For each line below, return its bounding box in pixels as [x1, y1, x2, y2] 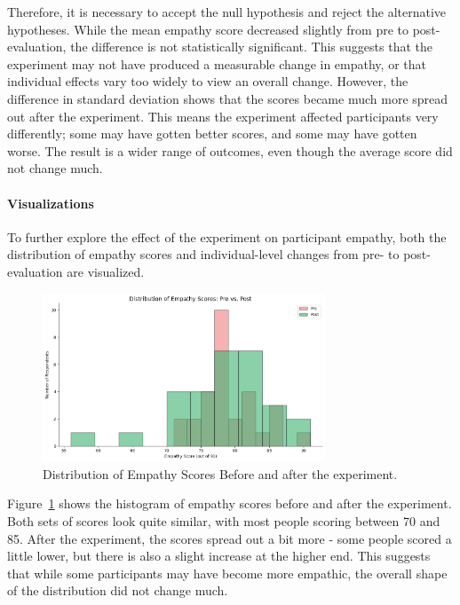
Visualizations [7, 193, 94, 212]
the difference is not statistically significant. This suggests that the [70, 37, 432, 56]
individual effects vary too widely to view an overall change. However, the [7, 72, 408, 90]
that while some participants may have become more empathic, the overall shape [7, 563, 448, 582]
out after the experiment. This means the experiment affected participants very [7, 106, 439, 125]
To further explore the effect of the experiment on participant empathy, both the [7, 227, 447, 246]
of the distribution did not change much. [7, 581, 228, 600]
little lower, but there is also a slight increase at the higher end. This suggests [7, 546, 431, 565]
